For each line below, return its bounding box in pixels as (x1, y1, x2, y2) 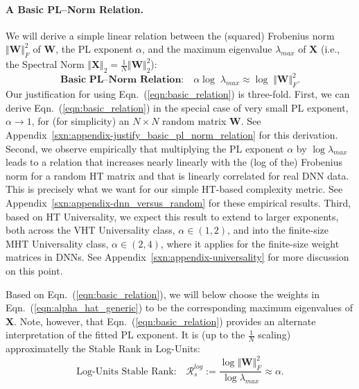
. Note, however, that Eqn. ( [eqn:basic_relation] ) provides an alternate (14, 313, 316, 328)
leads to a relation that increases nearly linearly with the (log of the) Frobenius (6, 155, 343, 169)
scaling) (258, 327, 291, 342)
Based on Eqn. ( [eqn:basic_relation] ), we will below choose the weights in (6, 286, 320, 301)
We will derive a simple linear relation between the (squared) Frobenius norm (6, 28, 335, 42)
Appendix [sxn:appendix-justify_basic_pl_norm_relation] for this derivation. (6, 128, 338, 142)
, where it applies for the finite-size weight (160, 236, 340, 250)
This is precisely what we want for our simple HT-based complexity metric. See (6, 182, 343, 196)
